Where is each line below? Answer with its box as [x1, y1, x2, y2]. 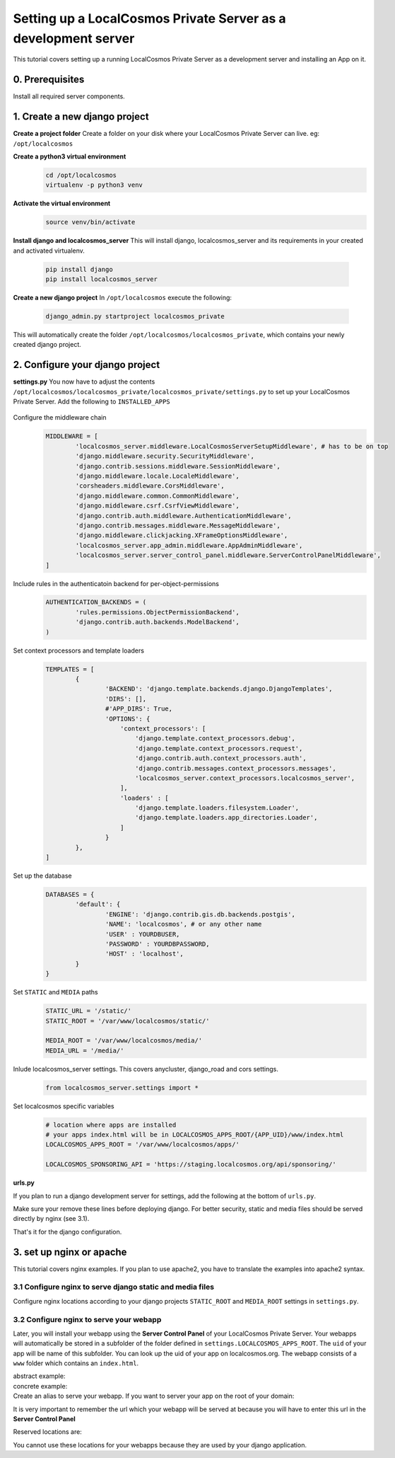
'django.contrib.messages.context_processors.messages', [134, 764, 337, 772]
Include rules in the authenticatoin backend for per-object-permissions [13, 579, 219, 587]
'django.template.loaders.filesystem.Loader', [134, 804, 300, 812]
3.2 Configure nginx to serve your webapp [13, 1314, 162, 1324]
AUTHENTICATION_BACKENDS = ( [45, 598, 147, 607]
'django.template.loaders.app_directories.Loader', [134, 814, 318, 822]
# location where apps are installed [45, 1120, 177, 1129]
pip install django [45, 265, 113, 273]
